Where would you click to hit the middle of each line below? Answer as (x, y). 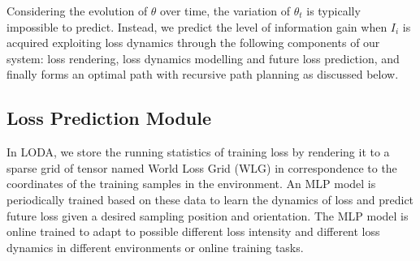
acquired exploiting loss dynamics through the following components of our (193, 43)
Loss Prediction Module (109, 118)
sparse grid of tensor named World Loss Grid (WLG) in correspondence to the (202, 167)
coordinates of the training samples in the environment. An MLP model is (191, 184)
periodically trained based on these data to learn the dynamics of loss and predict (210, 199)
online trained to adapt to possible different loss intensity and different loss (193, 231)
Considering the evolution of (77, 11)
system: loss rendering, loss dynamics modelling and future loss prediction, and (203, 58)
